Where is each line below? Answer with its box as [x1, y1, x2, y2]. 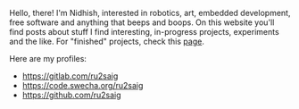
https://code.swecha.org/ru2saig [21, 80, 144, 90]
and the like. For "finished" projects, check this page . [9, 36, 205, 46]
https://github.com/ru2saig [21, 89, 122, 100]
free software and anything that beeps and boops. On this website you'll [9, 17, 275, 28]
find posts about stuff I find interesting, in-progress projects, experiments [9, 27, 279, 37]
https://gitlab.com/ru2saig [21, 71, 119, 81]
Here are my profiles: [9, 54, 87, 63]
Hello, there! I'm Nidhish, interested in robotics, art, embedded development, [9, 8, 291, 18]
